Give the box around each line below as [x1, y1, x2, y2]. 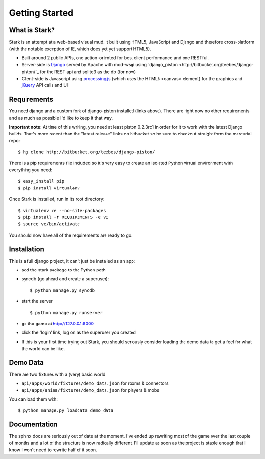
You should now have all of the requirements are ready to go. [9, 232, 132, 238]
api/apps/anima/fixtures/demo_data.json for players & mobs [21, 387, 159, 393]
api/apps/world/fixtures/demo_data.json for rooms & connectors [21, 380, 169, 386]
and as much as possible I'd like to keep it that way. [9, 115, 113, 121]
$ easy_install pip [18, 178, 65, 184]
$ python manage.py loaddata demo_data [18, 407, 114, 413]
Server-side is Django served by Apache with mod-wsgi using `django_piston [21, 62, 178, 68]
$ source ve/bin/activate [18, 221, 80, 227]
